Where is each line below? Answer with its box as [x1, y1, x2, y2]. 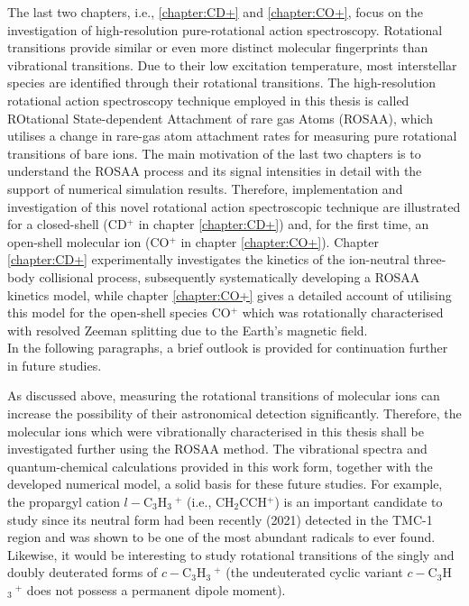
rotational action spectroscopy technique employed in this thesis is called [7, 90, 409, 109]
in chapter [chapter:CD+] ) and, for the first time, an [138, 215, 429, 234]
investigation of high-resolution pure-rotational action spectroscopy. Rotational [7, 20, 443, 39]
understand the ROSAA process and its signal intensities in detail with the [7, 161, 422, 180]
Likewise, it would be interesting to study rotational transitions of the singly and [7, 545, 455, 564]
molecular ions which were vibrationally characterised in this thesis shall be [7, 421, 424, 440]
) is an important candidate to [274, 492, 443, 511]
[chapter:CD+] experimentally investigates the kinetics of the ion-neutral [7, 250, 409, 269]
